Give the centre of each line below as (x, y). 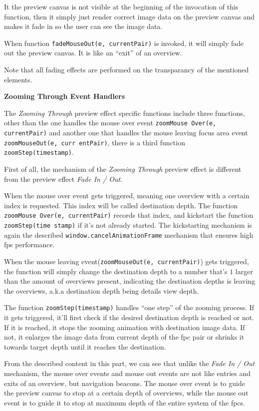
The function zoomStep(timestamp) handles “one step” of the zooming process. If (129, 307)
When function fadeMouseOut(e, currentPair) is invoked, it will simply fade (124, 43)
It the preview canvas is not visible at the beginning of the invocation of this (121, 6)
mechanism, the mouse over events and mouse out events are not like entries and (127, 373)
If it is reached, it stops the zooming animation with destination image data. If (125, 327)
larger (244, 271)
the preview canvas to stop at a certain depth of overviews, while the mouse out (126, 393)
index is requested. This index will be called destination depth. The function (121, 205)
